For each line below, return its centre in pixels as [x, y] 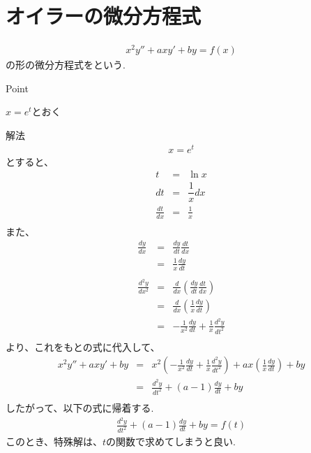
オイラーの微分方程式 [104, 16]
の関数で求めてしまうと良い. [171, 441]
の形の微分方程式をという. [66, 65]
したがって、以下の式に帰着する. [80, 408]
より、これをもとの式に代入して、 [83, 346]
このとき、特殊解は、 [54, 441]
